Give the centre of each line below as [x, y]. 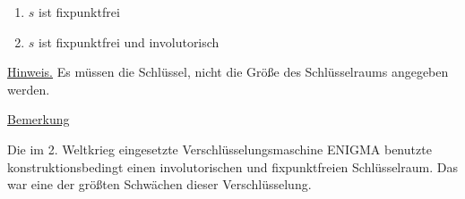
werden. [29, 89]
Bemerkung [39, 119]
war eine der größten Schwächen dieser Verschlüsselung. [159, 184]
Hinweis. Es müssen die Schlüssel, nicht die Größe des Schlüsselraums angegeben [228, 72]
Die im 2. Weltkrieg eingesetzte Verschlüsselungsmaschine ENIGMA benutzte [220, 149]
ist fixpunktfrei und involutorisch [129, 41]
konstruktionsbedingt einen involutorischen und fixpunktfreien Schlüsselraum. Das [232, 166]
